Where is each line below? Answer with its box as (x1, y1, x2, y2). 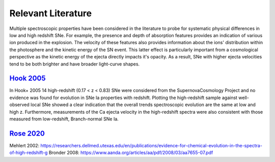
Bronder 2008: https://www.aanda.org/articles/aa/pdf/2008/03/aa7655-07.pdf (48, 150, 213, 156)
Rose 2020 (9, 129, 45, 138)
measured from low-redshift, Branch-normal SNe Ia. (9, 116, 119, 122)
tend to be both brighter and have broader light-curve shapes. (9, 61, 140, 67)
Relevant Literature (9, 8, 92, 19)
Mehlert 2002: (9, 142, 40, 148)
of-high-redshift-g (9, 150, 48, 156)
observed (9, 102, 30, 108)
